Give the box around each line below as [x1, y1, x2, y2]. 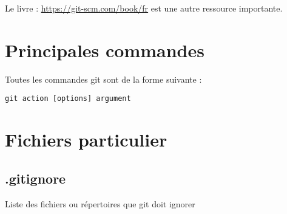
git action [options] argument [5, 94, 131, 103]
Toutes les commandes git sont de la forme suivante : [5, 72, 202, 85]
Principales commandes [5, 37, 204, 62]
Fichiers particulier [5, 127, 167, 152]
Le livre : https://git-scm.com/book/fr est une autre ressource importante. [5, 2, 283, 14]
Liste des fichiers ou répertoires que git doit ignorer [5, 197, 195, 210]
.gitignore [5, 168, 66, 187]
